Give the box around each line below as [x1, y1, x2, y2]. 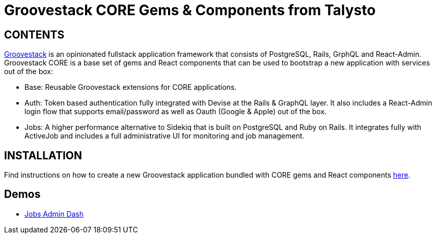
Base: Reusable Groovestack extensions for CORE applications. [24, 83, 237, 92]
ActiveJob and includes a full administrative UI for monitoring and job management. [24, 131, 305, 141]
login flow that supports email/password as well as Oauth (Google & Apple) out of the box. [24, 107, 327, 116]
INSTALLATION [4, 149, 82, 162]
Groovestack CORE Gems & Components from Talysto [4, 2, 376, 19]
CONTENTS [4, 28, 65, 41]
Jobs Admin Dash [24, 209, 84, 218]
